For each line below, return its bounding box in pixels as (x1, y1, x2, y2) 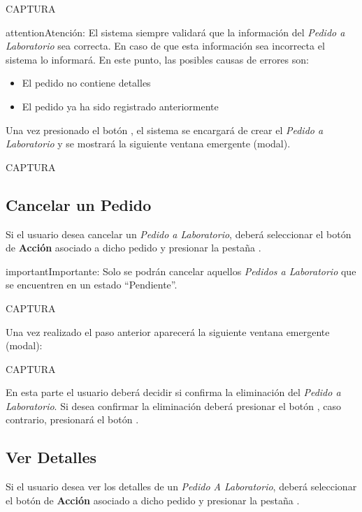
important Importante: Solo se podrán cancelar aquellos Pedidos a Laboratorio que (6, 263, 356, 278)
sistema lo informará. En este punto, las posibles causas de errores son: (6, 52, 309, 66)
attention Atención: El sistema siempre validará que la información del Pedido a (6, 24, 345, 39)
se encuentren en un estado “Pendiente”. (6, 277, 178, 292)
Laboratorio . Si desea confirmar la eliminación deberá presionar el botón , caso (6, 398, 341, 413)
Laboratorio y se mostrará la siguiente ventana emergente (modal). (6, 136, 291, 151)
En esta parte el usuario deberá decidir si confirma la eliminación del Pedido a (6, 385, 341, 400)
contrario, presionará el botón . (6, 412, 139, 427)
